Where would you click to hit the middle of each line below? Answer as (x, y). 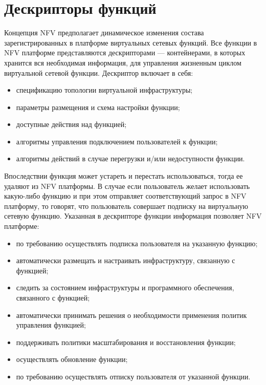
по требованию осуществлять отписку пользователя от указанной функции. (133, 376)
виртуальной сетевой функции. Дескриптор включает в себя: (99, 72)
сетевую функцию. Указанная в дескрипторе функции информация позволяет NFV (133, 216)
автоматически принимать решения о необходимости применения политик (131, 315)
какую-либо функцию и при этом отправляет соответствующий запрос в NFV (125, 196)
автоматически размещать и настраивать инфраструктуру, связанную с (126, 260)
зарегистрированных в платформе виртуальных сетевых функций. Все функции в (131, 42)
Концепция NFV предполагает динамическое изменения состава (104, 33)
